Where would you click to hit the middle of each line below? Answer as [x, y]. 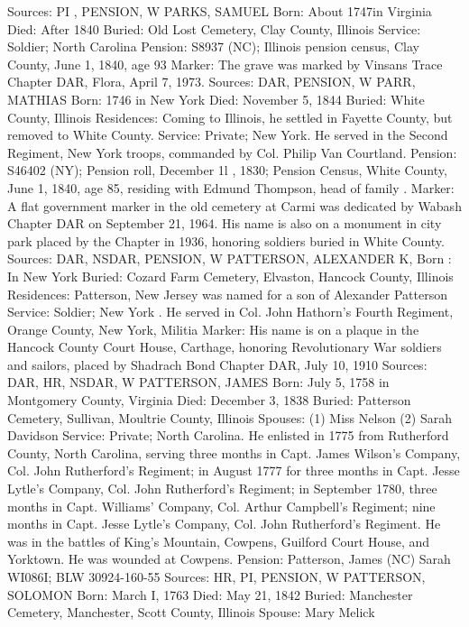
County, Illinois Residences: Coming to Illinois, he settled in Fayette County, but [230, 117]
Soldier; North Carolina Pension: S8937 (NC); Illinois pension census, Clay [213, 46]
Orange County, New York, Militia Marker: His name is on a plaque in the [213, 329]
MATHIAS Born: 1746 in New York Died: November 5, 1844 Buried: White [216, 99]
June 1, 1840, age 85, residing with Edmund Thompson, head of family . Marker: [231, 187]
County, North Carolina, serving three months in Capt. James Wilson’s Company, [234, 452]
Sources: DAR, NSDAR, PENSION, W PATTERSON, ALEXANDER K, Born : [230, 258]
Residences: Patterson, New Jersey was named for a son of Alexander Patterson [227, 294]
